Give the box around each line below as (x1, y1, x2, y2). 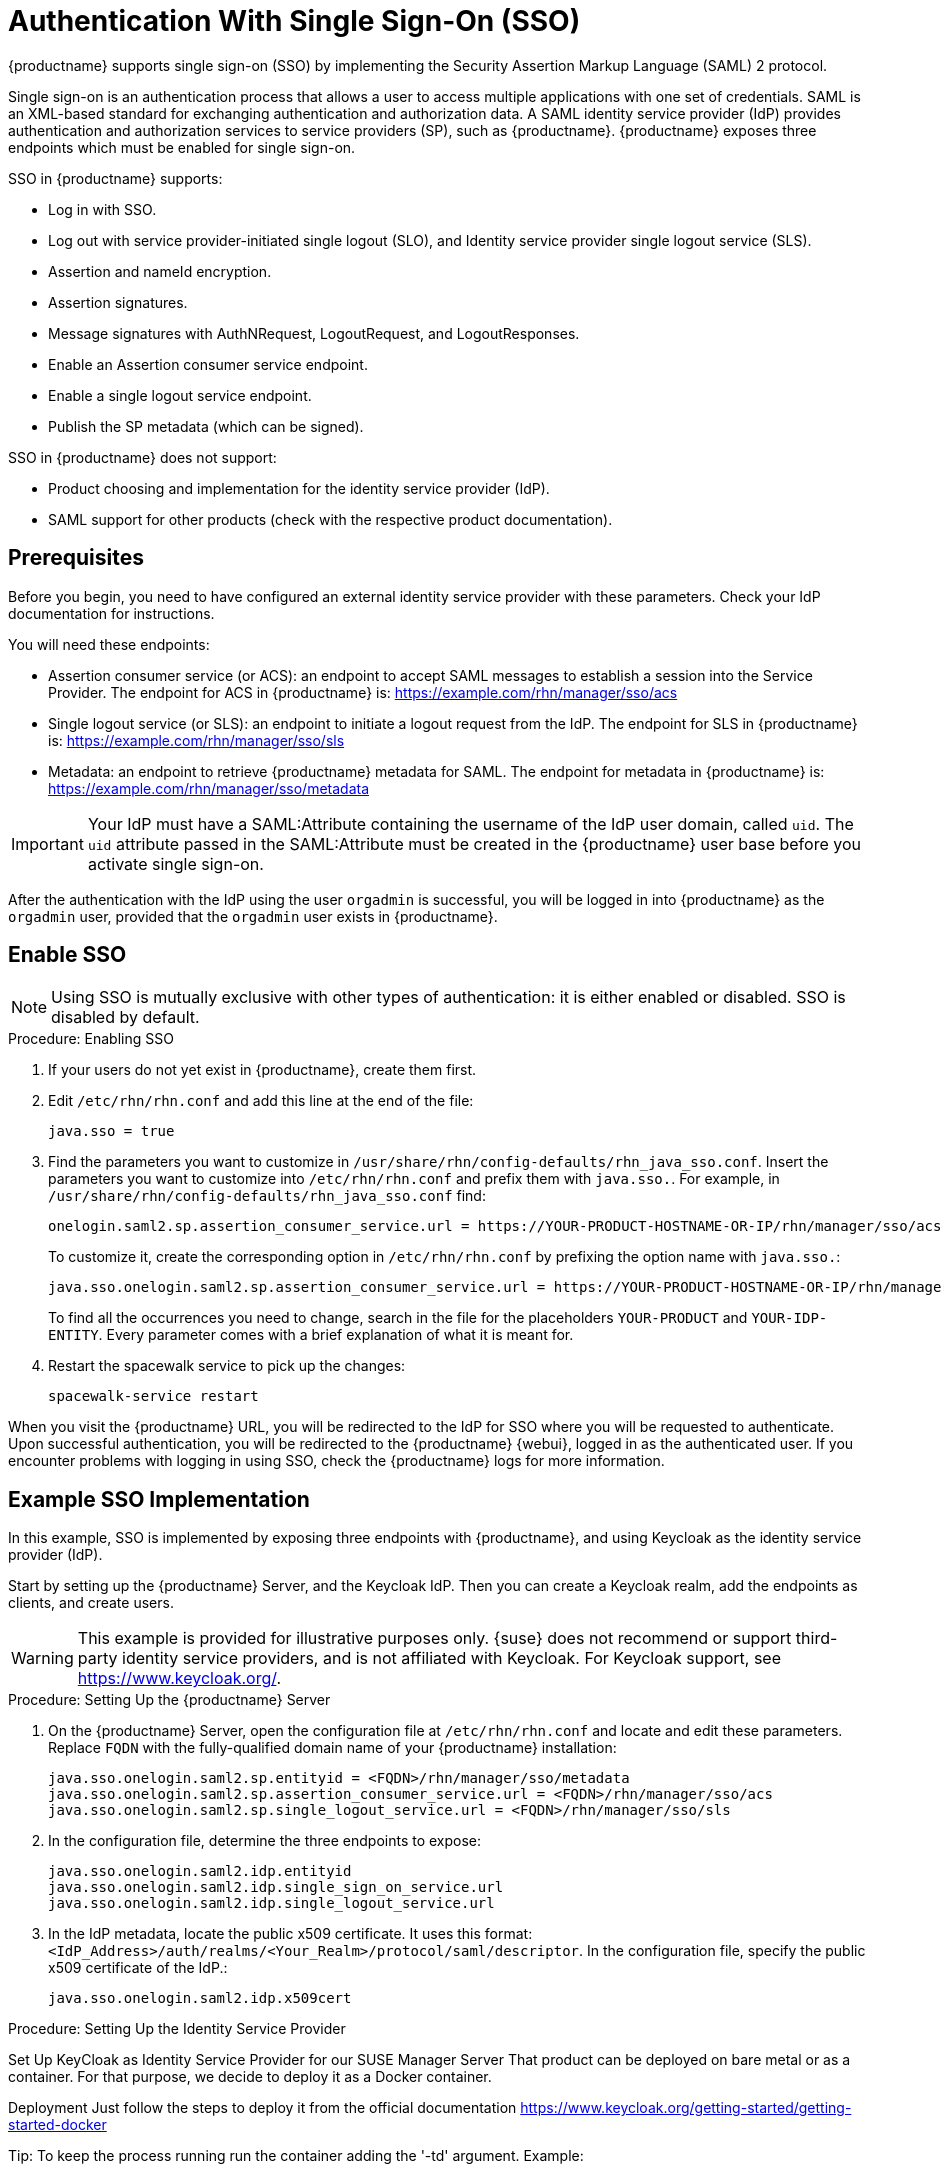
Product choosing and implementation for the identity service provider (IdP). (48, 479, 550, 497)
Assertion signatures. (48, 293, 188, 311)
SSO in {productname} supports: (8, 169, 223, 187)
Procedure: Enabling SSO (8, 1030, 174, 1048)
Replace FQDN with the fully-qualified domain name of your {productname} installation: (48, 1739, 617, 1757)
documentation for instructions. (8, 604, 215, 622)
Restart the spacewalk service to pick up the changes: (48, 1357, 406, 1375)
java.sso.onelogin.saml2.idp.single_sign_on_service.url (48, 1879, 504, 1896)
